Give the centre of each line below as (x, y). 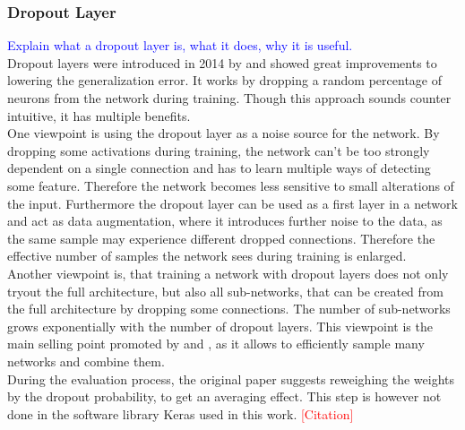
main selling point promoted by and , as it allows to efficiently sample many (216, 344)
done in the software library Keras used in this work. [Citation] (181, 413)
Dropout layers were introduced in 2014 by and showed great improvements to (222, 62)
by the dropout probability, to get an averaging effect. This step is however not (224, 396)
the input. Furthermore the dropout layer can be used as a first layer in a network (232, 203)
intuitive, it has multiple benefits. (99, 115)
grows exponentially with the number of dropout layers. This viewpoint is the (220, 326)
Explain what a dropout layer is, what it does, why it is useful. (180, 45)
